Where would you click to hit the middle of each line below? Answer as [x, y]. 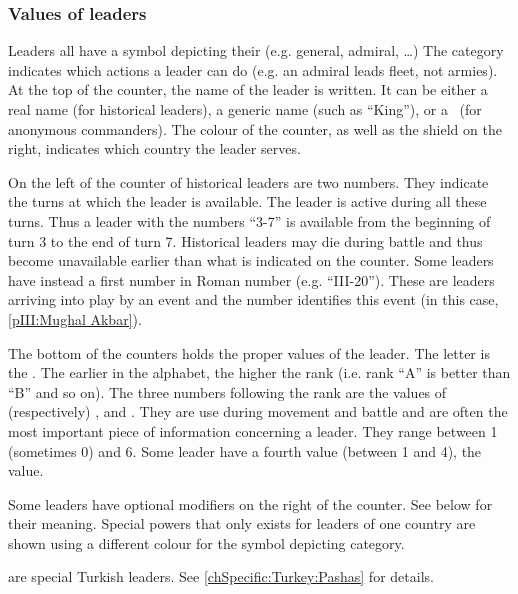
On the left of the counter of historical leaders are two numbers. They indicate [248, 181]
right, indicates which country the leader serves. [154, 148]
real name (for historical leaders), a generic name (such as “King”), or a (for [245, 109]
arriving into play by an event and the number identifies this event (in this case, [253, 299]
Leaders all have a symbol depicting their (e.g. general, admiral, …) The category [256, 50]
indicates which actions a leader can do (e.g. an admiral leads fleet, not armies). [253, 69]
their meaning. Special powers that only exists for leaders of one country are [242, 523]
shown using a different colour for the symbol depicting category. [206, 542]
